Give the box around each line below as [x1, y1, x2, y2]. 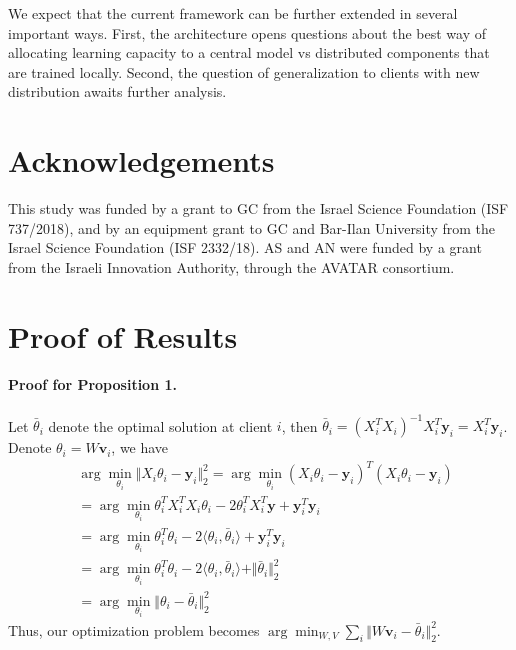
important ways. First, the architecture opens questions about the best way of [8, 22, 486, 43]
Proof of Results [8, 315, 238, 356]
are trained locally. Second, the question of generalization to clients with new [8, 61, 480, 82]
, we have [111, 437, 169, 458]
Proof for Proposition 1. [8, 374, 177, 395]
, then [281, 415, 318, 436]
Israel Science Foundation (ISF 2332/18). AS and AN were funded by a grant [8, 237, 482, 258]
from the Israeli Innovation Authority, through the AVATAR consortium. [8, 256, 455, 277]
